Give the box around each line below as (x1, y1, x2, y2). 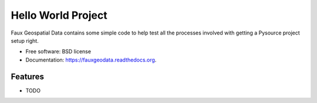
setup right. (11, 37, 39, 44)
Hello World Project (11, 9, 108, 22)
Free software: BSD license (25, 48, 91, 55)
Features (11, 71, 44, 81)
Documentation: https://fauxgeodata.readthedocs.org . (25, 56, 157, 63)
